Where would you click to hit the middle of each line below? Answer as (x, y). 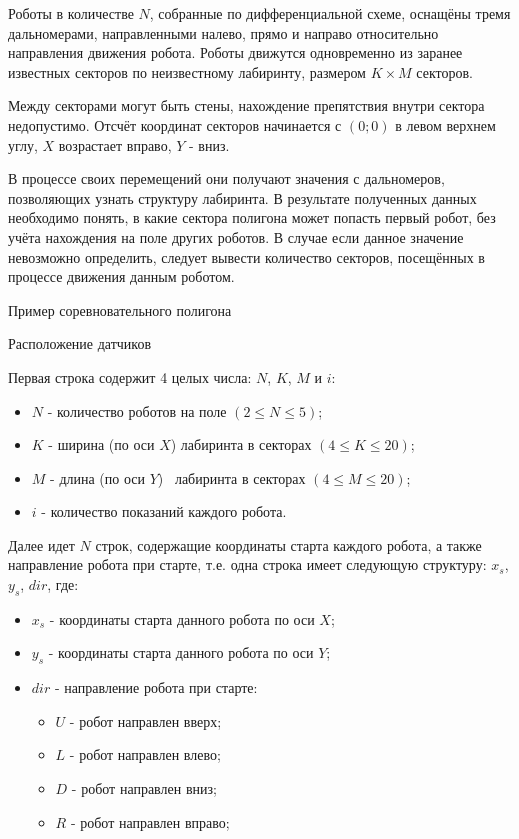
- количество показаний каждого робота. (164, 511)
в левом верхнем (445, 124)
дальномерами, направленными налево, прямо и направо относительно (223, 32)
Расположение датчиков (80, 343)
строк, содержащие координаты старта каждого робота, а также (288, 544)
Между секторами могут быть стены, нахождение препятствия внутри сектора (246, 105)
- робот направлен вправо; (150, 821)
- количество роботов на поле (137, 410)
